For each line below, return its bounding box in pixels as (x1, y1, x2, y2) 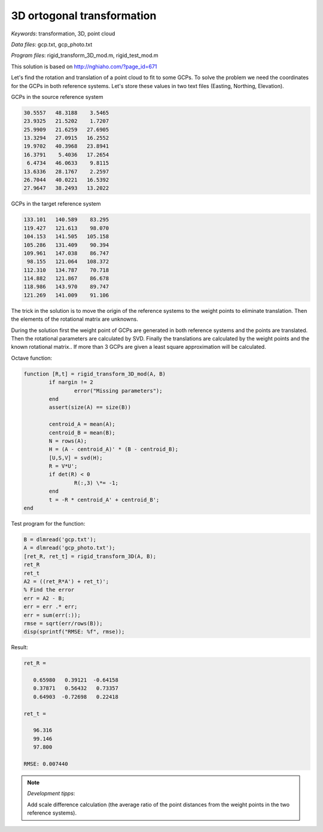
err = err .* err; (23, 603, 78, 610)
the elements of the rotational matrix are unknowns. (11, 315, 139, 323)
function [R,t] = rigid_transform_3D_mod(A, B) (23, 370, 166, 377)
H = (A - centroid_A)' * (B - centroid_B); (48, 446, 179, 453)
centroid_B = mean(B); (48, 429, 116, 436)
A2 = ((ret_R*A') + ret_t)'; (23, 578, 109, 584)
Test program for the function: (11, 520, 86, 527)
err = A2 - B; (23, 595, 65, 602)
